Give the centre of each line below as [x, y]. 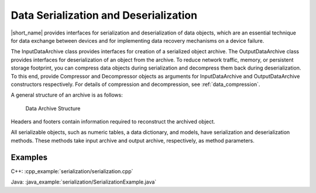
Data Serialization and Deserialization [104, 15]
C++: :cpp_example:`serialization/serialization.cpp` [72, 171]
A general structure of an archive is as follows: [67, 95]
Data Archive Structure [53, 108]
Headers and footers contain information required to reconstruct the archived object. [113, 122]
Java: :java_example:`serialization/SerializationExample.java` [84, 182]
